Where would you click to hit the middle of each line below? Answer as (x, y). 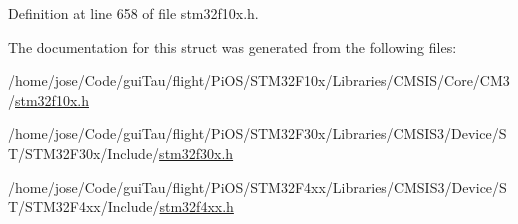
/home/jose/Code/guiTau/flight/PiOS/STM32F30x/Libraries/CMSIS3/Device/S (257, 133)
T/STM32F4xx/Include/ (84, 206)
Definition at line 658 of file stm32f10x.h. (133, 13)
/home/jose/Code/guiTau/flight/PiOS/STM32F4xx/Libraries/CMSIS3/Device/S (257, 186)
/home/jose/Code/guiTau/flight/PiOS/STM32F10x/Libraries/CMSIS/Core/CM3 (259, 80)
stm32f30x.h (196, 152)
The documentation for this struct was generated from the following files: (232, 46)
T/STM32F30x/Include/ (84, 152)
